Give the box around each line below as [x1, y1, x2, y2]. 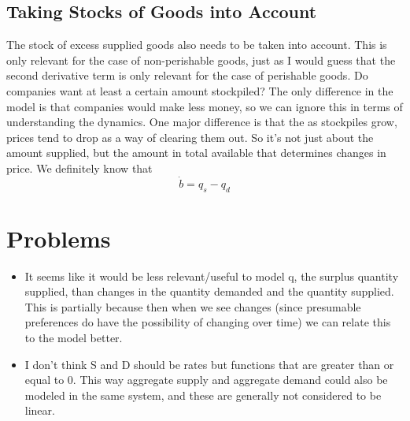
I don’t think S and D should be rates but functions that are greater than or [24, 356, 394, 372]
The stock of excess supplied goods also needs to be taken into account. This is [6, 36, 387, 53]
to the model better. [24, 330, 123, 346]
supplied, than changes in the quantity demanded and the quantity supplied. [24, 283, 394, 300]
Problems [6, 222, 111, 254]
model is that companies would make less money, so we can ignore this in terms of [6, 98, 403, 114]
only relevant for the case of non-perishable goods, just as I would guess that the [6, 51, 396, 68]
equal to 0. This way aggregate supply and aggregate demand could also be [24, 371, 388, 388]
